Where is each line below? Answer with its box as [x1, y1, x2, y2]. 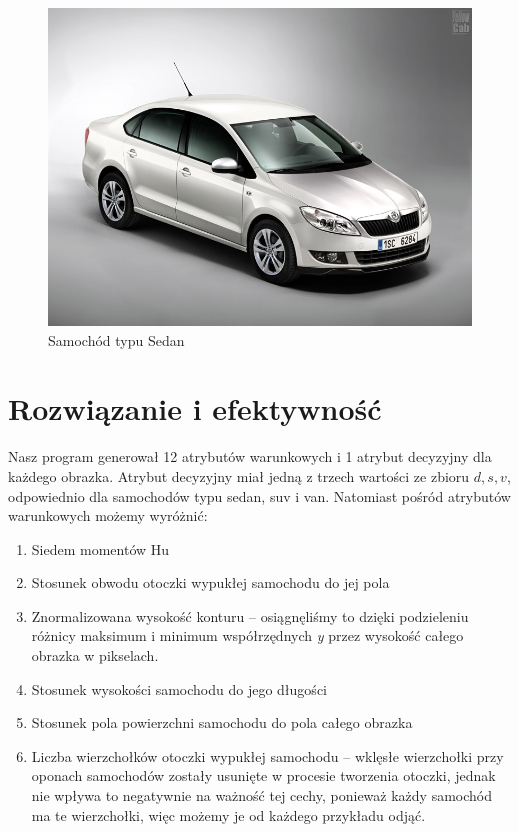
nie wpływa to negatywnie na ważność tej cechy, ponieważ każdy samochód [31, 785, 492, 806]
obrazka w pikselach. [31, 645, 159, 666]
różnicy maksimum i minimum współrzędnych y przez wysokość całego [31, 625, 464, 646]
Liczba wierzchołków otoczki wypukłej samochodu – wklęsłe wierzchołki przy [31, 745, 504, 766]
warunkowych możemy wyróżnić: [8, 505, 208, 526]
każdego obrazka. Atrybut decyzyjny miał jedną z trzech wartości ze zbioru [8, 465, 470, 486]
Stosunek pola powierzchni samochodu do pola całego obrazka [31, 712, 413, 733]
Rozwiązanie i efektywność [8, 388, 382, 429]
